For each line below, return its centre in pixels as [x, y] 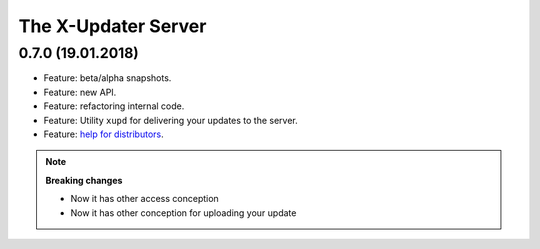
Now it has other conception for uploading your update [183, 212]
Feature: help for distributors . [103, 134]
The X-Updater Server [112, 26]
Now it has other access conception [144, 199]
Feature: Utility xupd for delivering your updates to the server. [171, 120]
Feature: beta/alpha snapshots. [107, 78]
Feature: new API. [80, 92]
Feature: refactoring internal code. [114, 106]
